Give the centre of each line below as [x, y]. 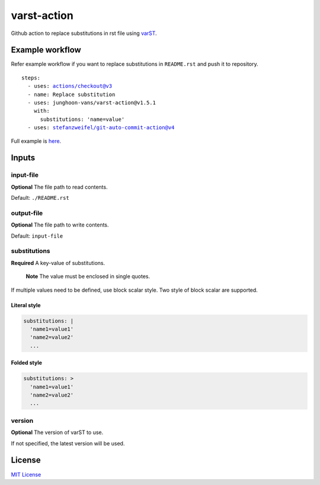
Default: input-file [37, 236]
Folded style [27, 363]
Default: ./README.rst [40, 198]
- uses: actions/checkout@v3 [70, 86]
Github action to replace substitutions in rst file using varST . [84, 33]
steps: [31, 78]
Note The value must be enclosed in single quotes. [88, 276]
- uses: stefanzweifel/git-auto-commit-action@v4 [101, 128]
